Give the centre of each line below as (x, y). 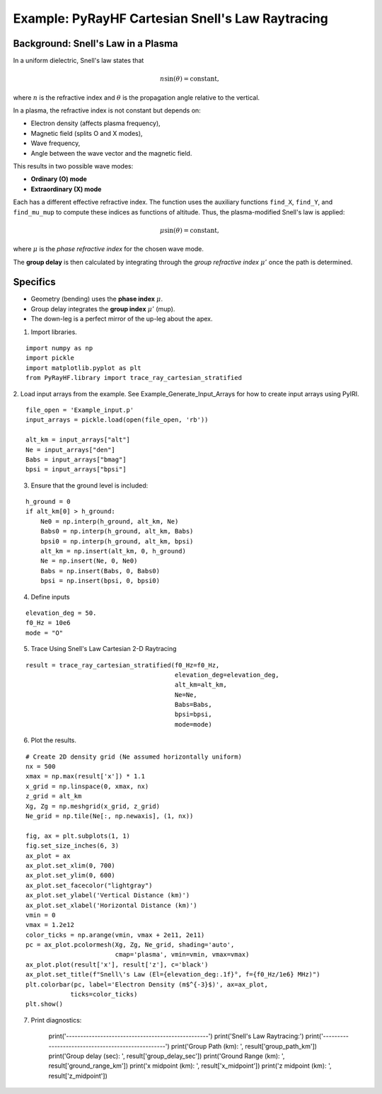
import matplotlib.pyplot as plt (83, 368)
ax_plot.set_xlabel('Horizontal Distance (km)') (111, 905)
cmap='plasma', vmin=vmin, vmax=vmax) (182, 955)
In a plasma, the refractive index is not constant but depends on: (107, 110)
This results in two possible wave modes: (73, 166)
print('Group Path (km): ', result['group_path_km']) (244, 1046)
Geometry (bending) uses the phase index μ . (97, 299)
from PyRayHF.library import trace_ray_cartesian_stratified (134, 378)
